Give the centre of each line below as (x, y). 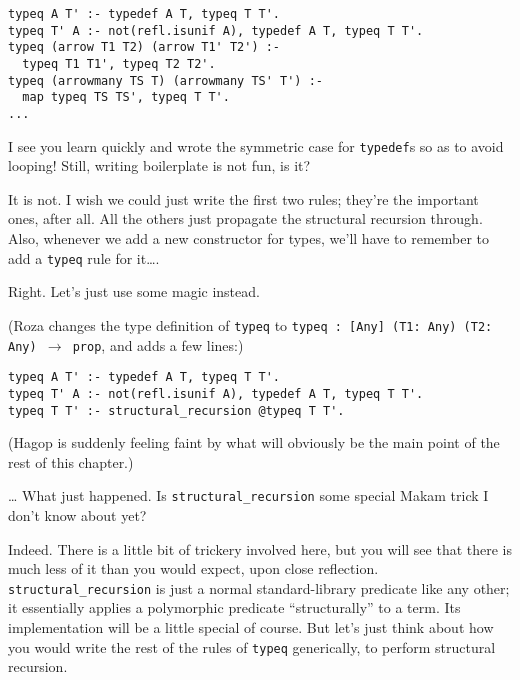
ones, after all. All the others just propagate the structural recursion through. (245, 218)
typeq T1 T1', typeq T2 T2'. (119, 63)
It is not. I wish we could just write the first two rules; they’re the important (243, 198)
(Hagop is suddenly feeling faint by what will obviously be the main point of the (254, 442)
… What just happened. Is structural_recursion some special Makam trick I (248, 495)
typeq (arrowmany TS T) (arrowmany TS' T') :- (165, 80)
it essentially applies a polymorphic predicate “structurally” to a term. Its (234, 607)
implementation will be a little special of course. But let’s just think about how (251, 627)
